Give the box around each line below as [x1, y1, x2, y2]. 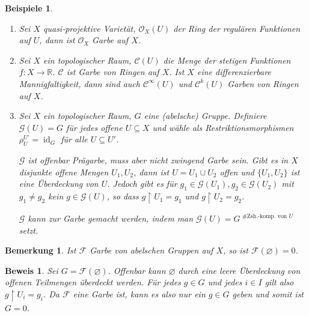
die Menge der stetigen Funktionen [163, 53, 291, 66]
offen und [219, 165, 255, 178]
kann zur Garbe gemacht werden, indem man [28, 212, 194, 225]
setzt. [19, 223, 38, 236]
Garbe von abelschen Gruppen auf [90, 244, 213, 257]
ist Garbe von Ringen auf [66, 65, 159, 78]
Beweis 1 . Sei [5, 264, 58, 276]
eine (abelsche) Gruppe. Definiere [144, 109, 267, 122]
